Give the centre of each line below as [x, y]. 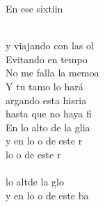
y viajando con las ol [50, 45]
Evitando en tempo [47, 59]
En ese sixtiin [34, 8]
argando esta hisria [46, 100]
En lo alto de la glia [48, 127]
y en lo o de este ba [47, 195]
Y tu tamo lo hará [45, 86]
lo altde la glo [35, 182]
